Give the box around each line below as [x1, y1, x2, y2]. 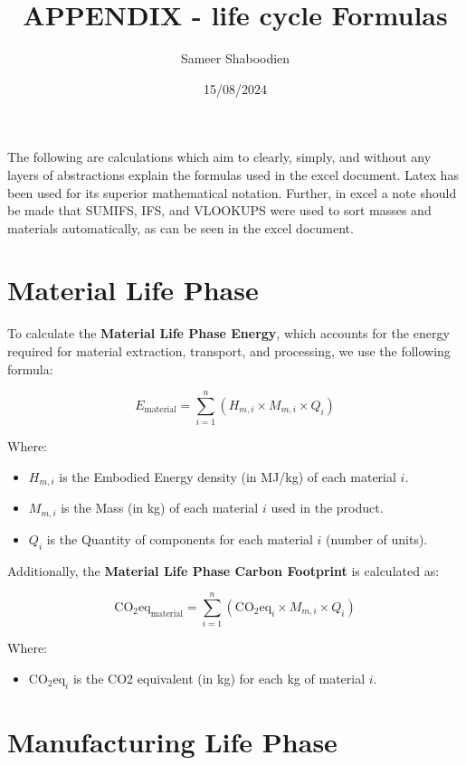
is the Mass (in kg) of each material [61, 498, 259, 517]
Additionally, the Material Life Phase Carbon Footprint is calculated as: [7, 561, 440, 580]
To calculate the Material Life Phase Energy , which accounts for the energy [7, 324, 450, 343]
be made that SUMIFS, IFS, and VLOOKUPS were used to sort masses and [7, 201, 432, 220]
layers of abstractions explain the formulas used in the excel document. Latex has [7, 165, 459, 184]
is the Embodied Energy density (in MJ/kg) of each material [59, 467, 396, 486]
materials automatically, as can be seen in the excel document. [7, 218, 354, 237]
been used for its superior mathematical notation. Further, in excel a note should [7, 183, 457, 202]
